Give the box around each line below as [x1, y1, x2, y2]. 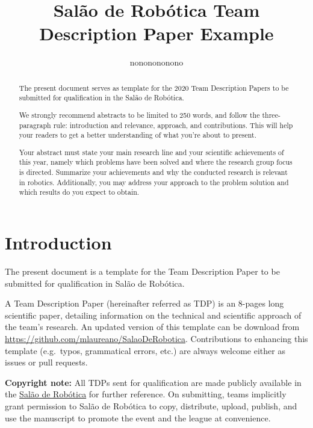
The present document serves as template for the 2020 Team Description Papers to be [19, 82, 289, 93]
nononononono [129, 56, 184, 69]
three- [262, 109, 280, 120]
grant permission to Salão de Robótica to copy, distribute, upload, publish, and [5, 399, 297, 412]
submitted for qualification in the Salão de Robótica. [19, 93, 184, 103]
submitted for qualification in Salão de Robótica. [5, 277, 185, 289]
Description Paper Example [39, 21, 274, 46]
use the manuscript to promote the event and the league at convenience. [5, 411, 271, 424]
